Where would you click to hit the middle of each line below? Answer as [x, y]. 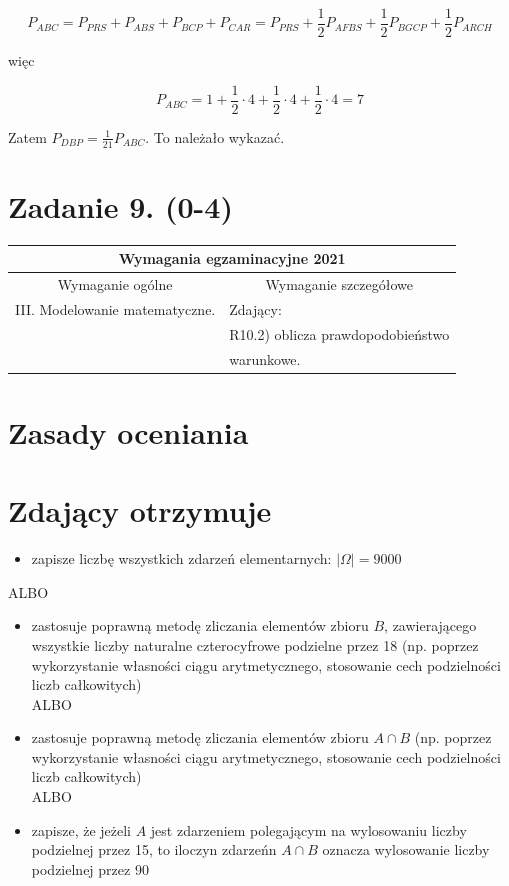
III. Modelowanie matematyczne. [115, 308]
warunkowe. [265, 358]
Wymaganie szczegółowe [339, 284]
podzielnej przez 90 [90, 868]
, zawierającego [430, 625]
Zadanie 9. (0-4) [120, 205]
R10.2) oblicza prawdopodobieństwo [339, 333]
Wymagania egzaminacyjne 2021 [232, 258]
